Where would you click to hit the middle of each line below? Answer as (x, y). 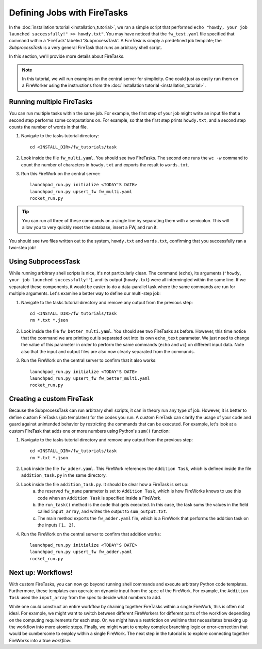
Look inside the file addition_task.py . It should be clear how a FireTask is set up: (105, 484)
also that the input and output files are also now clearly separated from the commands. (108, 351)
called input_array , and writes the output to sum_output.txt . (102, 511)
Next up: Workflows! (41, 572)
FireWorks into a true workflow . (40, 640)
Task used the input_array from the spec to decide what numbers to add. (85, 598)
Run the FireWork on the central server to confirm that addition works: (91, 534)
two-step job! (22, 248)
